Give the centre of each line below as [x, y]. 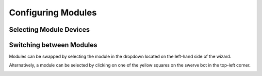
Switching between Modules [53, 45]
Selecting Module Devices [49, 30]
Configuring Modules [53, 13]
